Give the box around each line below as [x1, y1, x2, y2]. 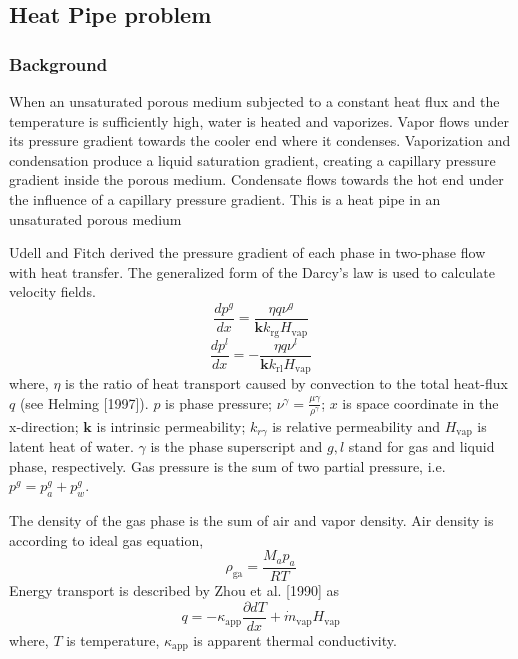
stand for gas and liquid [348, 436, 495, 456]
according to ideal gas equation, [9, 529, 204, 550]
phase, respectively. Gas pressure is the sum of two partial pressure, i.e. [9, 455, 446, 476]
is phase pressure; [165, 392, 273, 413]
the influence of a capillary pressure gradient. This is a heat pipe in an [9, 188, 441, 209]
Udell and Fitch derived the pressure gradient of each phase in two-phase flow [9, 242, 486, 263]
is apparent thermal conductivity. [193, 629, 397, 650]
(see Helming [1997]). [19, 392, 149, 413]
